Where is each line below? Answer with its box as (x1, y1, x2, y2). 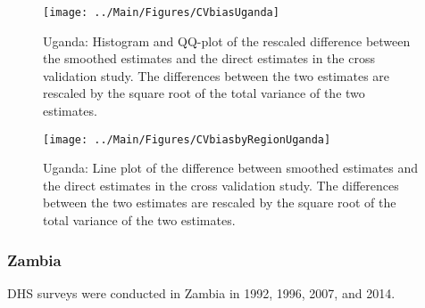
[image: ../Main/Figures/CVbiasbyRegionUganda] (43, 133, 331, 146)
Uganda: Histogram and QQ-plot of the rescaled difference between (43, 31, 411, 50)
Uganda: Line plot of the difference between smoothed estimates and (43, 158, 419, 177)
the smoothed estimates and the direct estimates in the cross (43, 49, 375, 68)
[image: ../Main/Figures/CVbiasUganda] (43, 6, 279, 19)
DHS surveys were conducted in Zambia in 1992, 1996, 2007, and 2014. (7, 283, 396, 302)
